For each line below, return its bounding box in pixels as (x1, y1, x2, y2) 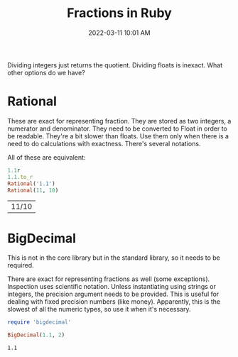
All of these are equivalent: (7, 153, 86, 161)
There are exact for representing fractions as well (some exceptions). (7, 275, 210, 283)
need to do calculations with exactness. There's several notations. (7, 139, 201, 148)
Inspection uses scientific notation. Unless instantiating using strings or (7, 282, 217, 291)
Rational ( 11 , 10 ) (7, 187, 59, 194)
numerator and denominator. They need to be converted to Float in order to (7, 124, 227, 133)
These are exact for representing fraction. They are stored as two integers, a (7, 116, 232, 125)
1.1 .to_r (7, 173, 33, 180)
